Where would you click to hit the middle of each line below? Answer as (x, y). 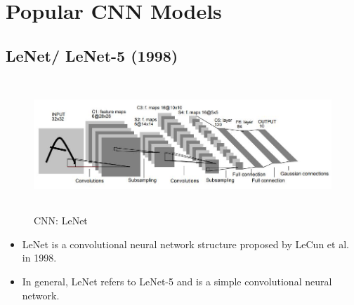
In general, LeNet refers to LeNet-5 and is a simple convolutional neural (177, 281)
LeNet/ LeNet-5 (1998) (92, 55)
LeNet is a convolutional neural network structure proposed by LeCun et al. (185, 244)
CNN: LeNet (61, 221)
